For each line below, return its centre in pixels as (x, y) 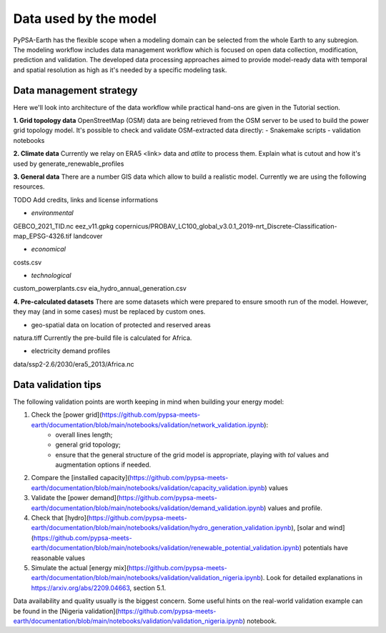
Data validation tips (57, 385)
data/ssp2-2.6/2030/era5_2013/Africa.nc (74, 364)
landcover (88, 236)
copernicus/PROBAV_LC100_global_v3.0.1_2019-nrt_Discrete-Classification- (226, 226)
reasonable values (58, 558)
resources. (29, 186)
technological (51, 276)
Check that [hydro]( (60, 518)
